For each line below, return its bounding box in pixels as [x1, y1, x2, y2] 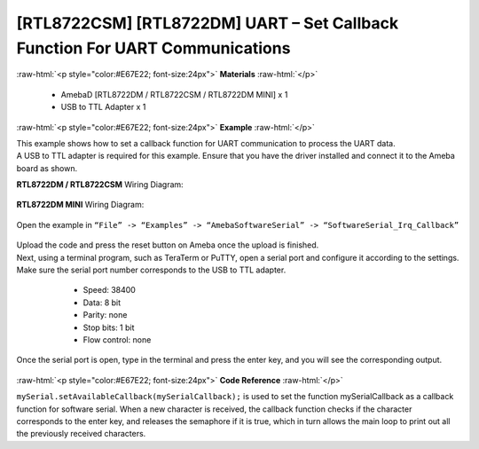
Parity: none [82, 310, 128, 320]
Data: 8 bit [82, 297, 122, 308]
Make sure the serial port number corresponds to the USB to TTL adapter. [16, 264, 287, 275]
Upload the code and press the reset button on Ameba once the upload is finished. [16, 240, 319, 250]
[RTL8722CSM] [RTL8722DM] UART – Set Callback [16, 13, 399, 33]
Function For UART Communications [16, 38, 291, 58]
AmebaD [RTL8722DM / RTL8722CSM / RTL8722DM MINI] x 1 [60, 89, 288, 99]
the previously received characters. [16, 429, 146, 439]
